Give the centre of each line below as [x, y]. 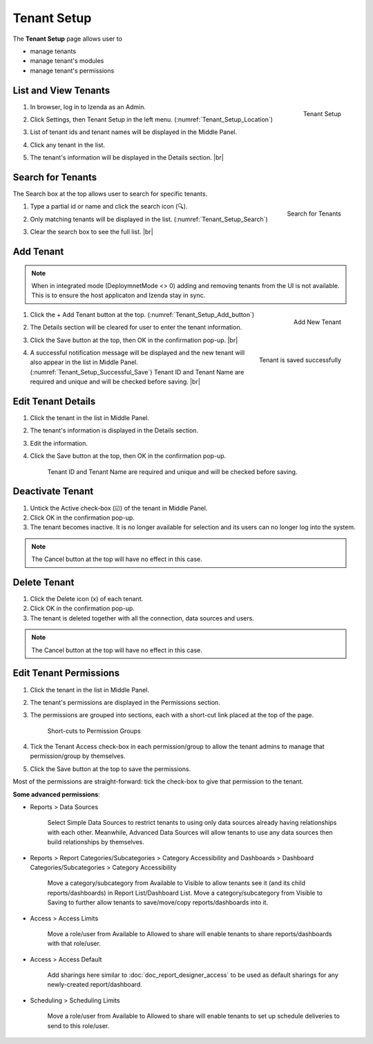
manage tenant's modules [67, 61]
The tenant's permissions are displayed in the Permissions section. [125, 702]
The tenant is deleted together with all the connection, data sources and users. [142, 618]
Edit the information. [59, 443]
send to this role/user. [78, 1025]
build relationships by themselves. [96, 842]
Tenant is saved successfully [300, 360]
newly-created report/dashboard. [95, 985]
